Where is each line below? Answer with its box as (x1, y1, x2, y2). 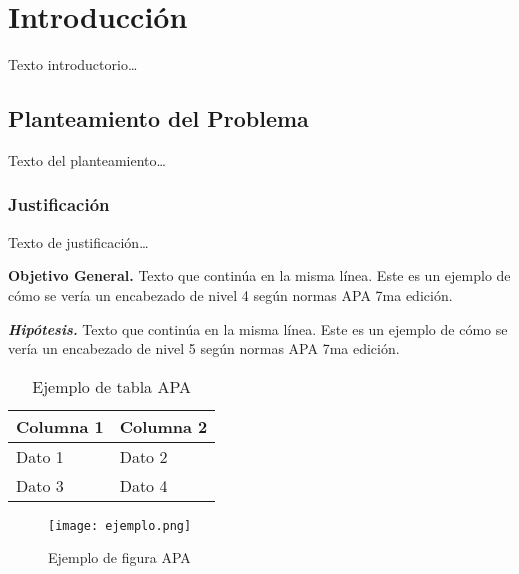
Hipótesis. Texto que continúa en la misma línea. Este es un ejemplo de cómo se (8, 318, 508, 339)
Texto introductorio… (8, 54, 138, 75)
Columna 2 (119, 414, 208, 438)
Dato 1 (16, 444, 64, 468)
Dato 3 (16, 473, 64, 497)
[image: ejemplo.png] (48, 518, 192, 533)
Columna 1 (16, 414, 104, 438)
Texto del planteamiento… (8, 149, 166, 170)
